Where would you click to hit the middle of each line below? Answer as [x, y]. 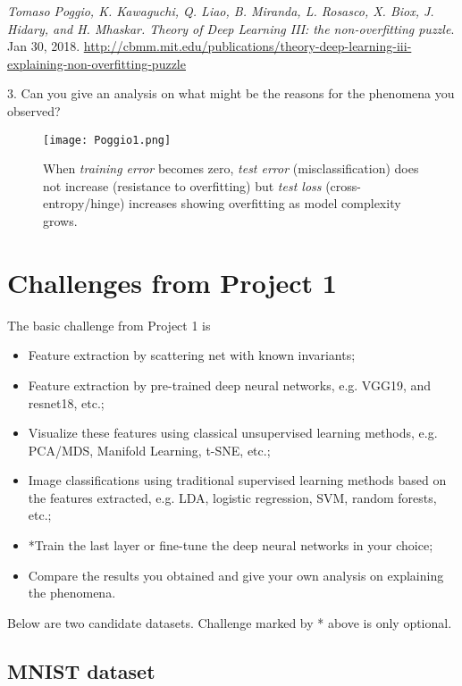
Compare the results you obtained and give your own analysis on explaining [236, 575]
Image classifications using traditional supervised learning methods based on [237, 480]
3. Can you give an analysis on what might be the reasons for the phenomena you [231, 93]
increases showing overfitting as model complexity [265, 203]
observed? [34, 110]
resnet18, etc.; [66, 402]
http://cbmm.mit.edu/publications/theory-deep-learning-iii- [248, 46]
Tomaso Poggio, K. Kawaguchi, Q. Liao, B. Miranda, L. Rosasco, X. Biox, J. [221, 11]
